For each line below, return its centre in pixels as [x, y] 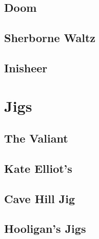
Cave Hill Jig [39, 198]
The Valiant [36, 138]
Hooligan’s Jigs [45, 228]
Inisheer [26, 67]
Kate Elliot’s [38, 168]
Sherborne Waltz [50, 38]
